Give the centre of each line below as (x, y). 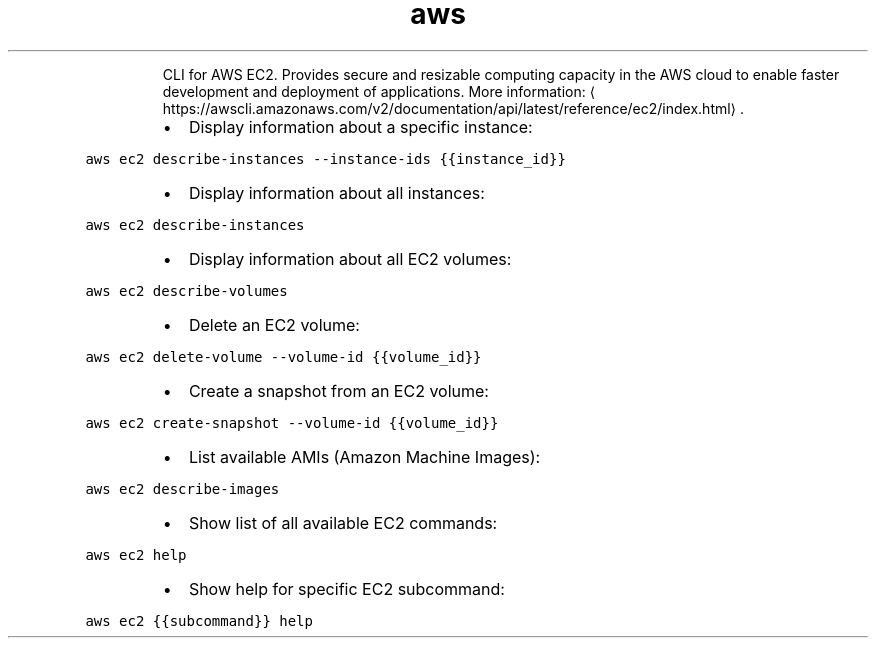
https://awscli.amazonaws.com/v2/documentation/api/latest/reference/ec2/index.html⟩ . (453, 108)
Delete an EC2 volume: (274, 324)
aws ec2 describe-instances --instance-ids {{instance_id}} (325, 158)
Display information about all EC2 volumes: (350, 258)
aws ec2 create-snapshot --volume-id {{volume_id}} (292, 422)
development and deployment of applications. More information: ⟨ (379, 91)
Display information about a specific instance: (360, 126)
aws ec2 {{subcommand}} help (199, 620)
